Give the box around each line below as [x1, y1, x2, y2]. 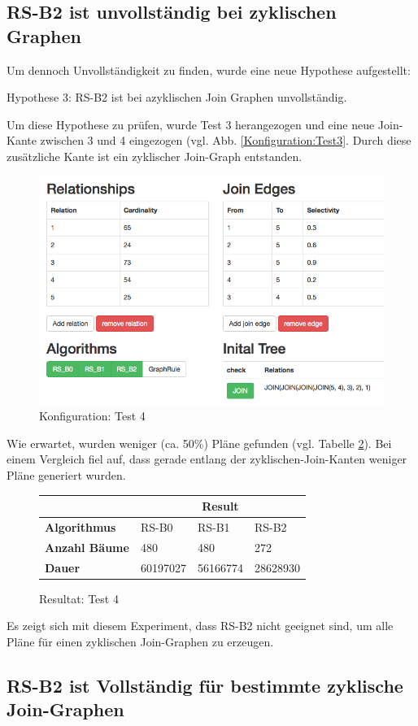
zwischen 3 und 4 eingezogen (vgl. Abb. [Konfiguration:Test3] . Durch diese [40, 132, 411, 149]
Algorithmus [45, 518, 116, 535]
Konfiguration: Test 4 [39, 407, 146, 424]
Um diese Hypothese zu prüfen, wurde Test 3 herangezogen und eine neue [7, 115, 375, 133]
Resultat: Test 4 [39, 589, 119, 606]
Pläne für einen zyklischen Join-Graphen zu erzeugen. [7, 633, 274, 650]
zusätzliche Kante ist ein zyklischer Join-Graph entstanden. [7, 147, 303, 164]
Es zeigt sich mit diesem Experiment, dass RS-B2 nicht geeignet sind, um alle [7, 617, 394, 634]
